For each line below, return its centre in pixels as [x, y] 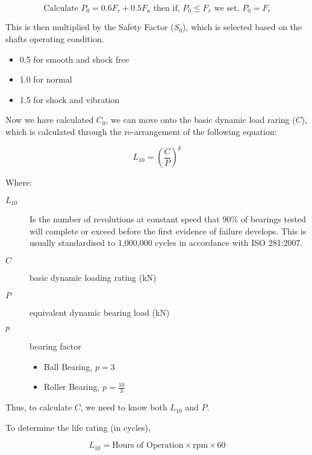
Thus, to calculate [39, 407]
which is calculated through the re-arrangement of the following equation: [141, 132]
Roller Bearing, [72, 387]
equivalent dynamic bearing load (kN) [100, 312]
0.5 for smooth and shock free [74, 59]
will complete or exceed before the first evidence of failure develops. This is [168, 231]
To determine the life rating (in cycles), [78, 427]
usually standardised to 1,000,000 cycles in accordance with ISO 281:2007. [166, 243]
